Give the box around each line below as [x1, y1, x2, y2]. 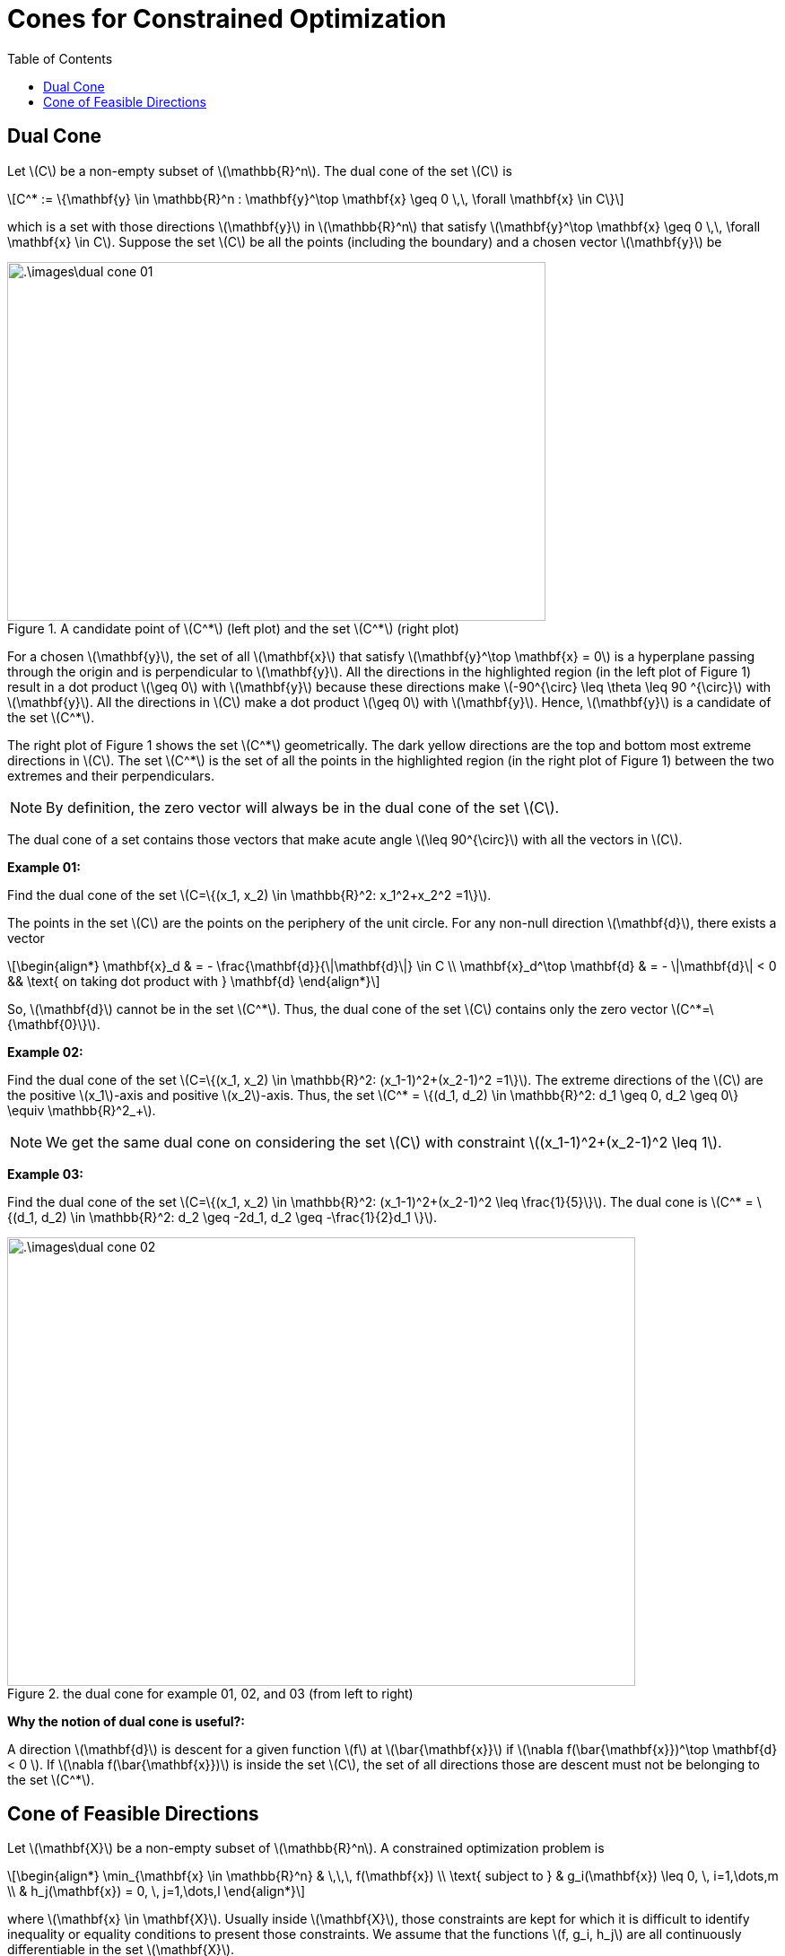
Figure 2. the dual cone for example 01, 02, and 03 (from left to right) [7, 1685, 414, 1701]
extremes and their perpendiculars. [7, 767, 214, 783]
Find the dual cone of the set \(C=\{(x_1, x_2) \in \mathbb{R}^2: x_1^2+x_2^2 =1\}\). [7, 886, 492, 903]
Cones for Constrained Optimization [7, 4, 447, 34]
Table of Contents [7, 50, 113, 66]
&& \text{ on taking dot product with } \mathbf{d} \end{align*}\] [7, 973, 380, 989]
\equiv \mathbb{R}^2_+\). [7, 1102, 156, 1118]
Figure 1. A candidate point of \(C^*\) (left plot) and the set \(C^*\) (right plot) [7, 620, 459, 636]
